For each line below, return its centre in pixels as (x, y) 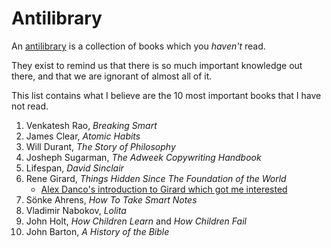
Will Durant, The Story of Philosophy (100, 146)
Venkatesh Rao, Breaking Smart (91, 125)
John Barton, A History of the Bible (97, 231)
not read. (30, 106)
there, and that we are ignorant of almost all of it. (112, 76)
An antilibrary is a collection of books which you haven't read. (138, 46)
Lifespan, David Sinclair (74, 168)
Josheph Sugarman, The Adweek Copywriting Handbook (143, 157)
